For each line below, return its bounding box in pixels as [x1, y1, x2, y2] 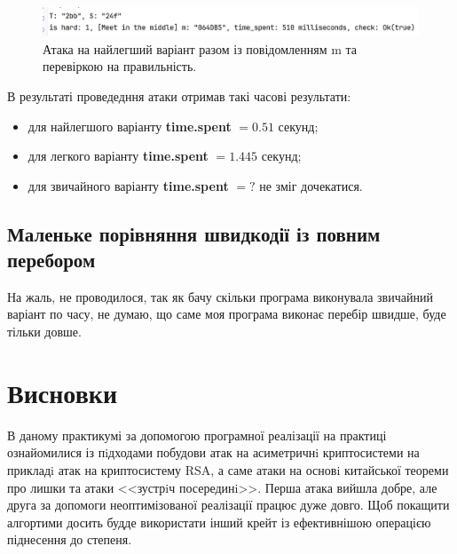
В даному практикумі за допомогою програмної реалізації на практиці [7, 425, 387, 444]
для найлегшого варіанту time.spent [28, 116, 232, 135]
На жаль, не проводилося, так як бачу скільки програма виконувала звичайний [7, 287, 433, 305]
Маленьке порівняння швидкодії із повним [7, 219, 381, 247]
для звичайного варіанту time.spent [28, 176, 229, 194]
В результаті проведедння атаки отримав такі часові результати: [7, 86, 351, 105]
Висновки [7, 374, 118, 410]
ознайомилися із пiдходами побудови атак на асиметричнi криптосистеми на [7, 443, 420, 462]
